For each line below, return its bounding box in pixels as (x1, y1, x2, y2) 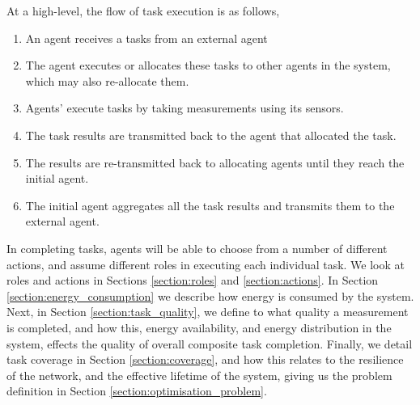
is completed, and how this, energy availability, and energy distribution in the (6, 319, 392, 335)
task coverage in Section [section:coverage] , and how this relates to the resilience (6, 351, 404, 368)
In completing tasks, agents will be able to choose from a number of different (6, 239, 388, 256)
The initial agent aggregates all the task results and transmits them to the (25, 196, 395, 213)
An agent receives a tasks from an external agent (25, 29, 268, 46)
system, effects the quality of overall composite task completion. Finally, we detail (6, 335, 413, 352)
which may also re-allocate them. (25, 72, 189, 89)
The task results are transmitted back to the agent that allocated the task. (25, 126, 397, 143)
